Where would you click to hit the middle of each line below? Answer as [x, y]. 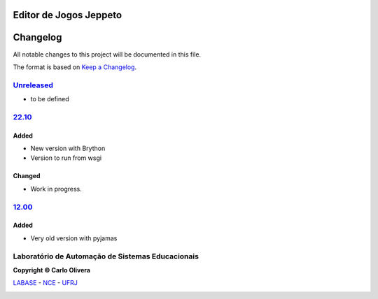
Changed [27, 176]
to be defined [50, 99]
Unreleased [33, 85]
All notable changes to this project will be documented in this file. [107, 54]
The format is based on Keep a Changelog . [75, 67]
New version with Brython [68, 148]
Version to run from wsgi [66, 158]
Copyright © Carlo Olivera [52, 270]
